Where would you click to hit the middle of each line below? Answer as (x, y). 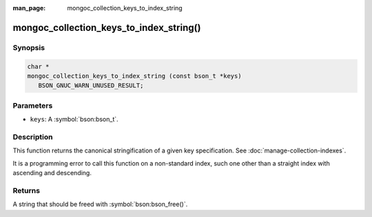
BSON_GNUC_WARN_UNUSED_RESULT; (91, 85)
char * (38, 66)
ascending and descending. (52, 173)
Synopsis (29, 47)
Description (33, 137)
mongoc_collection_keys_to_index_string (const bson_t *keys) (134, 76)
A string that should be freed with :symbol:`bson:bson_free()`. (100, 204)
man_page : (29, 8)
